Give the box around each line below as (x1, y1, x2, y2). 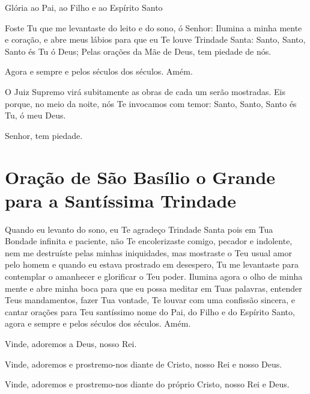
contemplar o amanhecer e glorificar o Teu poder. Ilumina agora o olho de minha (5, 270, 303, 283)
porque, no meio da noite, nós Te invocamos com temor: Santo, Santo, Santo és (5, 97, 297, 109)
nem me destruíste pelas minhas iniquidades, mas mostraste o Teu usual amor (5, 246, 292, 259)
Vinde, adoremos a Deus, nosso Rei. (5, 337, 137, 349)
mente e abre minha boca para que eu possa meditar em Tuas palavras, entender (5, 282, 302, 294)
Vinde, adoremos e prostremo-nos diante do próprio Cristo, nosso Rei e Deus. (5, 378, 290, 390)
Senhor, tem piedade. (5, 129, 83, 141)
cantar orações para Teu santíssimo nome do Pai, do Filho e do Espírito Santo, (5, 305, 295, 318)
